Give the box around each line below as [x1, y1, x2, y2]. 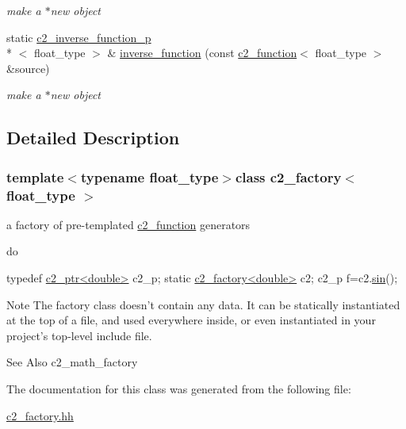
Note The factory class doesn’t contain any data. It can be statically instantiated [6, 296, 400, 312]
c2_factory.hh [6, 407, 74, 423]
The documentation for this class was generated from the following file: [6, 381, 351, 397]
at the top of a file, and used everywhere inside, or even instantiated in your [6, 312, 376, 328]
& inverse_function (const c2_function [107, 44, 297, 61]
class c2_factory [235, 167, 342, 186]
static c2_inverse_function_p [6, 29, 151, 45]
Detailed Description [6, 125, 180, 150]
